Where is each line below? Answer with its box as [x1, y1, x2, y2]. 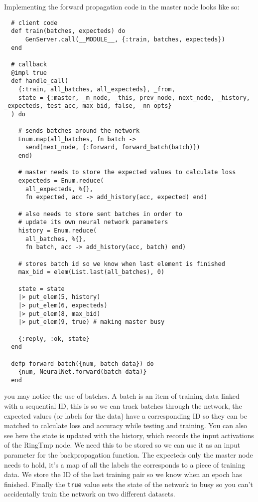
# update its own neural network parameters [18, 219, 168, 226]
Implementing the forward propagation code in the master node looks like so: [4, 1, 240, 11]
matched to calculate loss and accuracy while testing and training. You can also [4, 420, 248, 431]
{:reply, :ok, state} [18, 335, 90, 342]
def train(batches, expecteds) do [11, 27, 126, 35]
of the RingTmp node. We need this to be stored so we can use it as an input [4, 440, 241, 450]
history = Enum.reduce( [18, 227, 97, 234]
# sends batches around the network [18, 127, 140, 135]
